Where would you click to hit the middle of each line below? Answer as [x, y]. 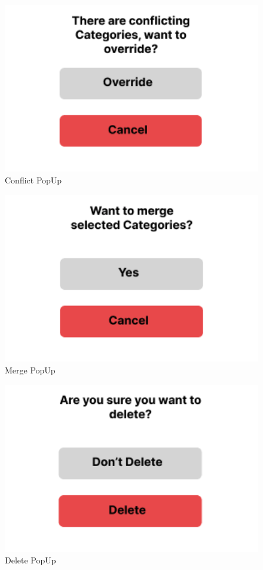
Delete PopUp [30, 560]
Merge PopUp [30, 370]
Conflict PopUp [33, 180]
